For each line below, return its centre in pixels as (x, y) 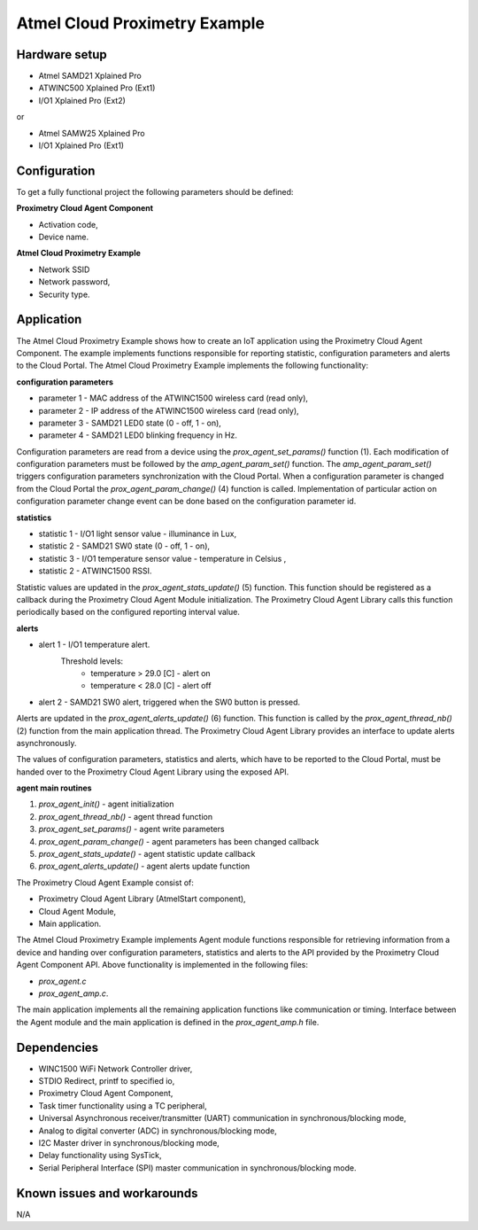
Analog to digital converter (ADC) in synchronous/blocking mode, (158, 1131)
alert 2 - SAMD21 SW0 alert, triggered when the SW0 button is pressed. (170, 702)
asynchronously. (46, 743)
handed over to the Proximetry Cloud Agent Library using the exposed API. (153, 772)
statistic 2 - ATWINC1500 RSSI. (95, 571)
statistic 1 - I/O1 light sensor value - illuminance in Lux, (138, 534)
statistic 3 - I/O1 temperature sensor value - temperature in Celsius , (162, 558)
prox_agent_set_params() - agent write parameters (131, 829)
